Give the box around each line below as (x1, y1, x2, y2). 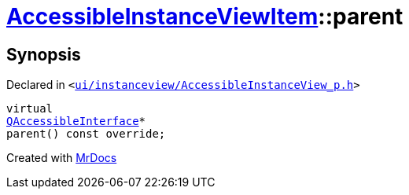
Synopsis (6, 44, 81, 64)
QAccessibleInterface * (6, 115, 146, 128)
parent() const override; (6, 127, 166, 141)
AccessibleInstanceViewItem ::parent (6, 3, 403, 30)
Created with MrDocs (6, 151, 117, 165)
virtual (6, 102, 53, 116)
